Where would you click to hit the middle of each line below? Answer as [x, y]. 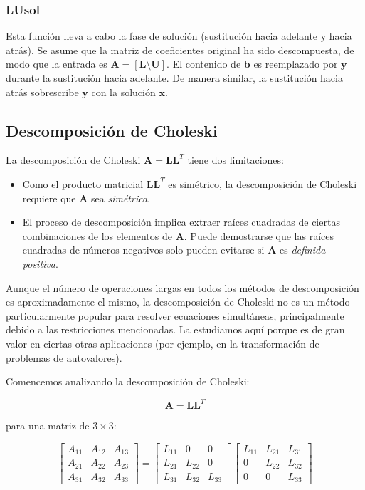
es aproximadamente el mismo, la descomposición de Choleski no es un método [178, 302]
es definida [302, 250]
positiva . [40, 263]
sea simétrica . [121, 198]
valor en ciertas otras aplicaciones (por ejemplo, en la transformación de [163, 343]
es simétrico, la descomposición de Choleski [263, 183]
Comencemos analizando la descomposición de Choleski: [128, 381]
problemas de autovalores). [64, 357]
